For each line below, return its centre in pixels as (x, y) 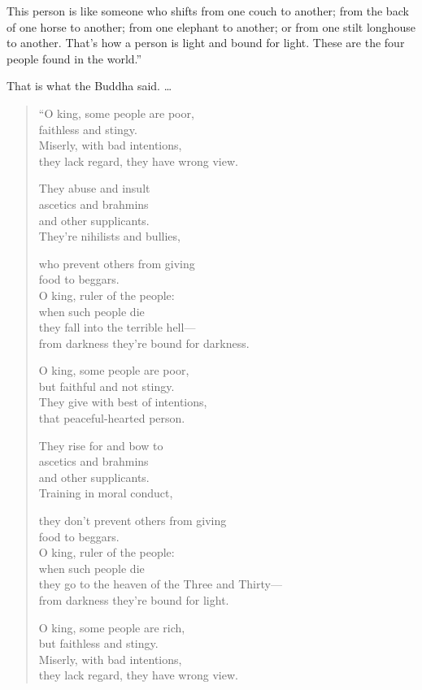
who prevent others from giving (117, 263)
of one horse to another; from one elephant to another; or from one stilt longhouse (211, 26)
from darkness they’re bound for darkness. (144, 343)
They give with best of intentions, (123, 402)
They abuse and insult (94, 188)
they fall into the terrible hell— (117, 327)
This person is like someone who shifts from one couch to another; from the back (208, 11)
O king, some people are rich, (112, 627)
